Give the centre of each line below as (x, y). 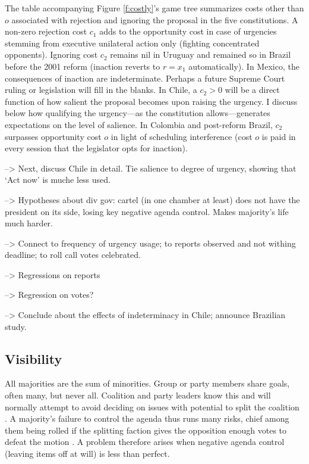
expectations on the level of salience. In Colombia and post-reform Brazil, (139, 124)
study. (16, 326)
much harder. (29, 223)
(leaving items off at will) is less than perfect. (87, 454)
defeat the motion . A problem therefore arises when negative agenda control (145, 442)
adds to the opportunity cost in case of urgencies (188, 31)
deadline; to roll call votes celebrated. (73, 255)
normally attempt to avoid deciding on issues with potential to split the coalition (152, 407)
